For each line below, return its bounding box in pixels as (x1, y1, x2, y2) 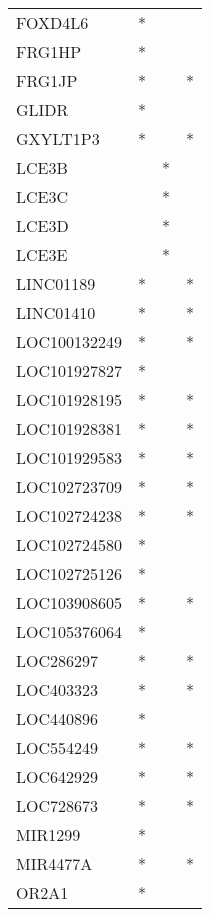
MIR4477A (16, 852, 93, 875)
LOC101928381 (16, 417, 123, 440)
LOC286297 (16, 649, 99, 672)
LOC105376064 (16, 620, 123, 643)
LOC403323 (16, 678, 99, 701)
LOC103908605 (16, 591, 123, 614)
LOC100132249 (16, 330, 123, 353)
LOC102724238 (16, 504, 123, 527)
